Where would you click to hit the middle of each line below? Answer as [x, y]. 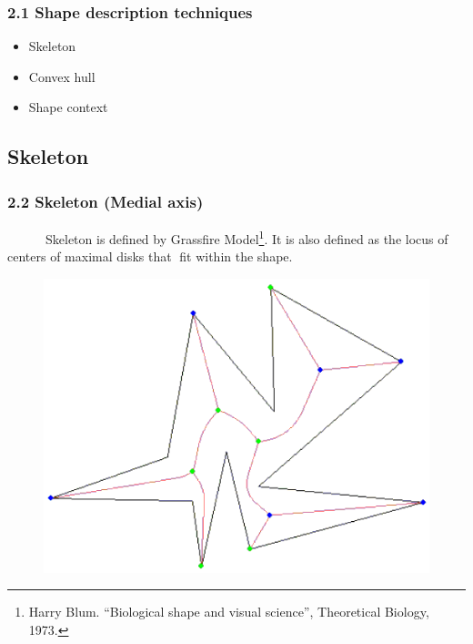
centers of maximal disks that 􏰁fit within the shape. [150, 256]
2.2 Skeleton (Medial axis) [106, 201]
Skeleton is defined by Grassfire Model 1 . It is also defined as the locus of [247, 237]
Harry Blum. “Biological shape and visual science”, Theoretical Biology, [229, 612]
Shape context [68, 107]
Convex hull [62, 76]
